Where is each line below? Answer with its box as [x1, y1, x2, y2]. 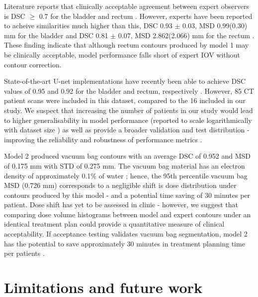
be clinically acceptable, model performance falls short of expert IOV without [4, 49, 240, 59]
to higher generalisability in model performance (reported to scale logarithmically [4, 115, 252, 125]
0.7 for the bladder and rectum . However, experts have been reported [39, 10, 253, 21]
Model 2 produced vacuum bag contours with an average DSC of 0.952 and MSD [4, 151, 251, 161]
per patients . [4, 248, 45, 258]
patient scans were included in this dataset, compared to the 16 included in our [4, 95, 246, 106]
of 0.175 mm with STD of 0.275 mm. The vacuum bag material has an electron [4, 160, 245, 171]
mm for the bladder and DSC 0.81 [4, 30, 108, 40]
